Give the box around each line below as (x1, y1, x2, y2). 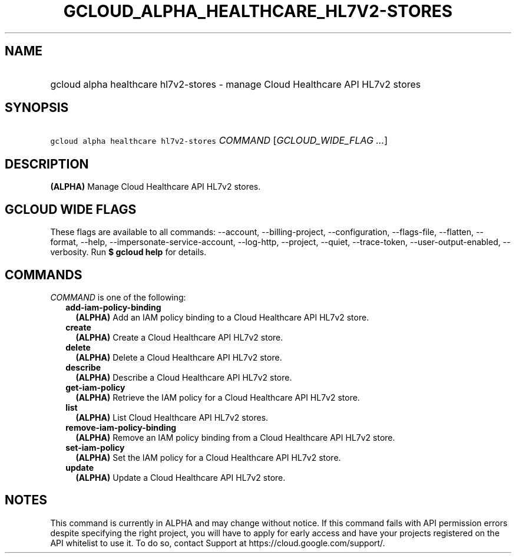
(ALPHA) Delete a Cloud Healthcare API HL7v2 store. (75, 352, 282, 362)
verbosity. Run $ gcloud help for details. (50, 247, 207, 257)
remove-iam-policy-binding (65, 422, 177, 432)
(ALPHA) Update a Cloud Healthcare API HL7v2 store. (75, 472, 286, 483)
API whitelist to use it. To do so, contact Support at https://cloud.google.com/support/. (50, 537, 385, 548)
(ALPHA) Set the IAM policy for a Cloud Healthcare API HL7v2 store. (75, 452, 341, 463)
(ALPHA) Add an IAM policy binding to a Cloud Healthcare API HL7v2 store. (75, 312, 369, 322)
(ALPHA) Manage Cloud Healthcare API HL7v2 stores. (50, 181, 261, 192)
